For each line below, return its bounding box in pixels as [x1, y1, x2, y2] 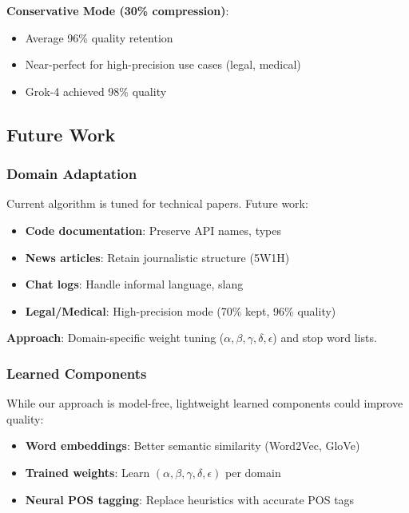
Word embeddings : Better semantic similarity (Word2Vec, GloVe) [25, 437, 360, 454]
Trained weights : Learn [25, 463, 150, 480]
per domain [225, 463, 281, 480]
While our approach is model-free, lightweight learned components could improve [6, 395, 403, 412]
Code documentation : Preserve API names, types [25, 221, 281, 238]
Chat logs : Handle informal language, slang [25, 276, 244, 292]
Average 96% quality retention [25, 29, 173, 46]
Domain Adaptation [6, 164, 137, 184]
